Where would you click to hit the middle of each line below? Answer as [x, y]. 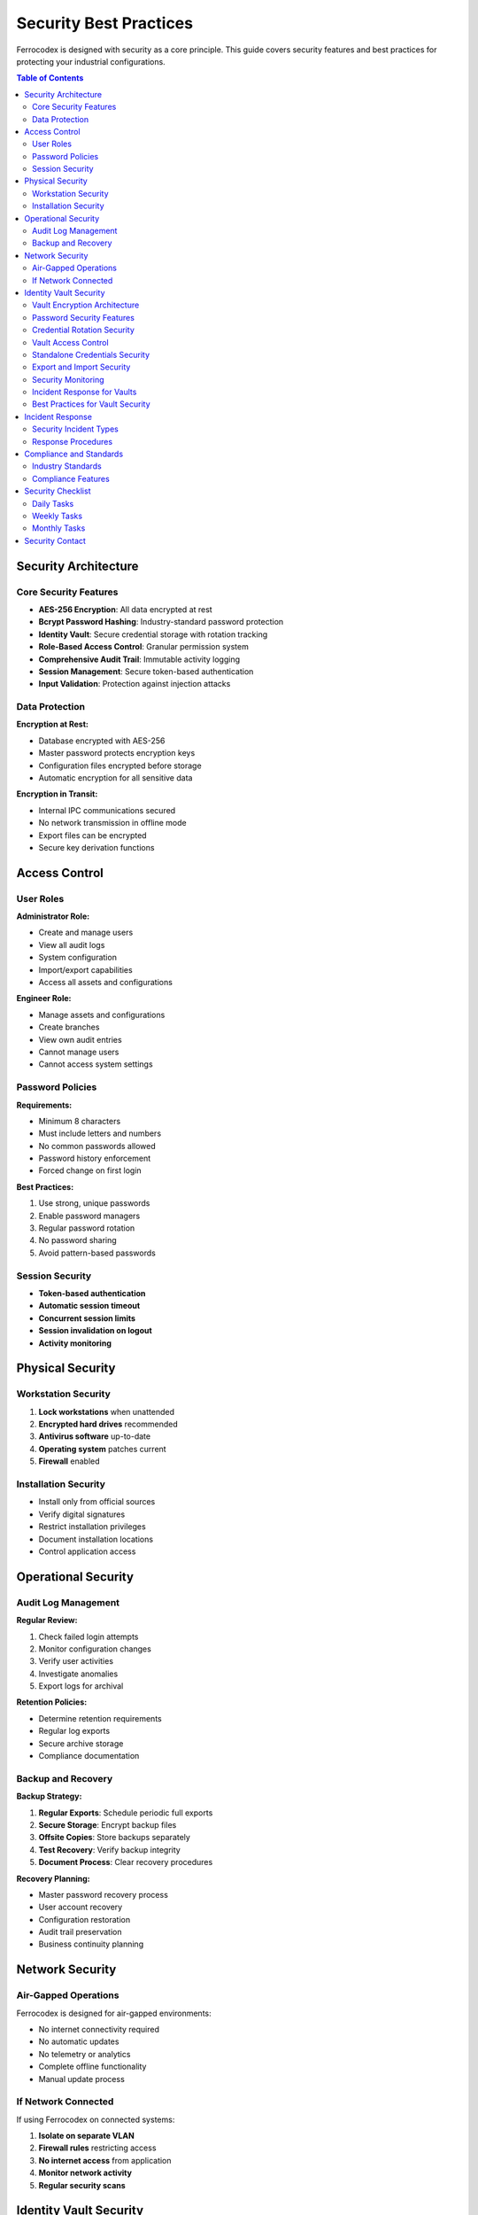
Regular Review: [47, 1620]
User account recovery [81, 1907]
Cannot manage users [79, 1052]
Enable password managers [89, 1216]
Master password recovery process [103, 1894]
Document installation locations [96, 1539]
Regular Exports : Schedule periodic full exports [126, 1813]
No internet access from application [105, 2160]
